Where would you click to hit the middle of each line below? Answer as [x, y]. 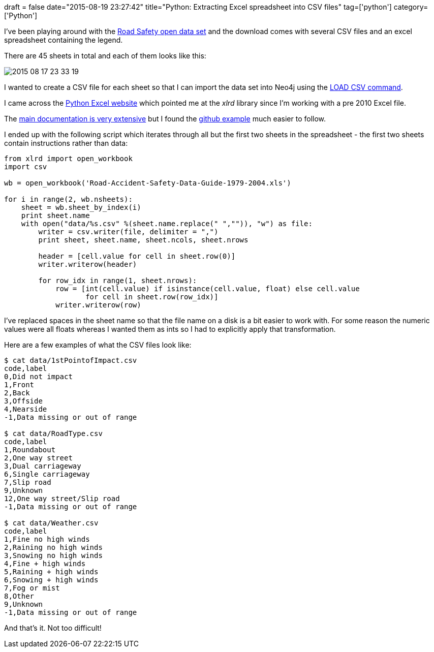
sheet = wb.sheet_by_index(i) [81, 207]
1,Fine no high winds [47, 539]
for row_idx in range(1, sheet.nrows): [118, 281]
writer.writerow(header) [88, 264]
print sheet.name [55, 215]
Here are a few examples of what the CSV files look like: [98, 345]
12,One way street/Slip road [62, 499]
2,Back [17, 393]
